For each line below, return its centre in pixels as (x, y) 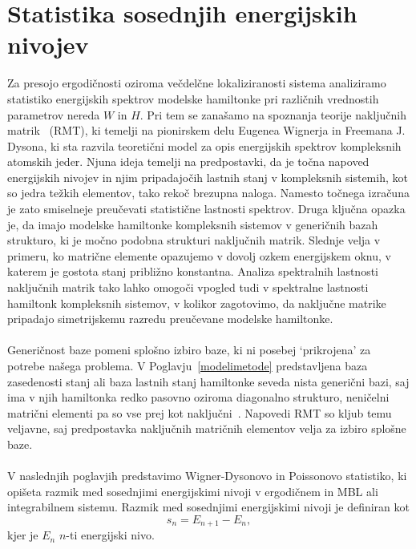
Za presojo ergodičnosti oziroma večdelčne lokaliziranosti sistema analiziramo (197, 83)
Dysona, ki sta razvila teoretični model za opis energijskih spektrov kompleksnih (204, 145)
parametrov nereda (54, 114)
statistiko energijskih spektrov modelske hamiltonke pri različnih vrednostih (193, 98)
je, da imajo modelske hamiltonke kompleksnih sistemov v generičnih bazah (193, 224)
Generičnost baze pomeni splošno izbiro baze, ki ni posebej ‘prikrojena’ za (189, 350)
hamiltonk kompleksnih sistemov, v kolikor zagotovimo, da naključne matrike (197, 303)
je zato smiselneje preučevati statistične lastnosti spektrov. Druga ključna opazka (206, 209)
